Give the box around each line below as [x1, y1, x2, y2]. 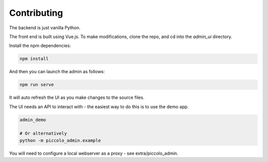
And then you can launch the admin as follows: [9, 69, 105, 75]
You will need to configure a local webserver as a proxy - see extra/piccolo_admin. [9, 150, 179, 156]
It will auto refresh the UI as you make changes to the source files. [9, 94, 145, 101]
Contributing [9, 7, 63, 18]
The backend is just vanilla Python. [9, 25, 81, 31]
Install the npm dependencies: [9, 42, 71, 49]
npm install [19, 56, 49, 62]
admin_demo [19, 117, 46, 122]
